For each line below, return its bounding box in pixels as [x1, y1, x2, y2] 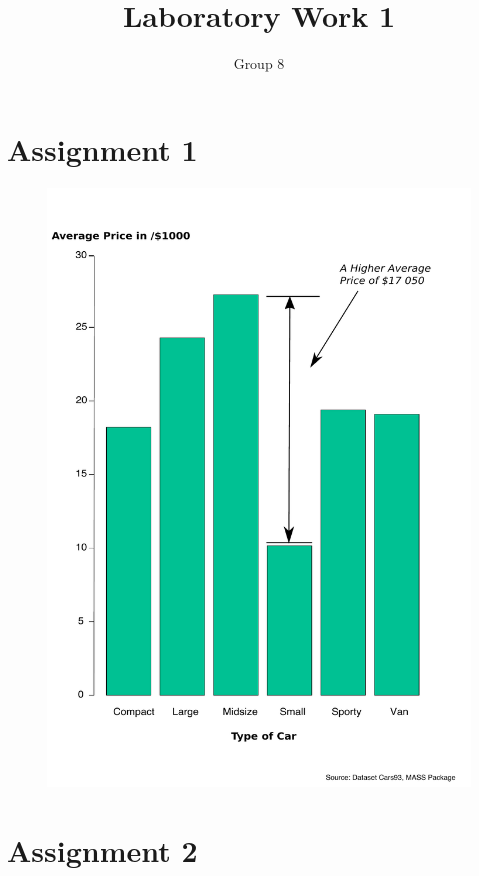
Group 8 [233, 53, 285, 74]
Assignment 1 [7, 128, 198, 169]
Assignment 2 [7, 830, 198, 871]
